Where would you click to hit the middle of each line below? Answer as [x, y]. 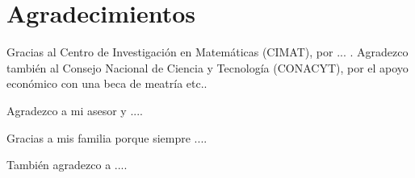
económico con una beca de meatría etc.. [107, 83]
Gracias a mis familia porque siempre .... [107, 137]
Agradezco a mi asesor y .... [75, 110]
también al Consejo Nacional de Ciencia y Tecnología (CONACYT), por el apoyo [207, 67]
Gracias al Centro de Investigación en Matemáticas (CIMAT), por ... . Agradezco [207, 52]
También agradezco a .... [67, 165]
